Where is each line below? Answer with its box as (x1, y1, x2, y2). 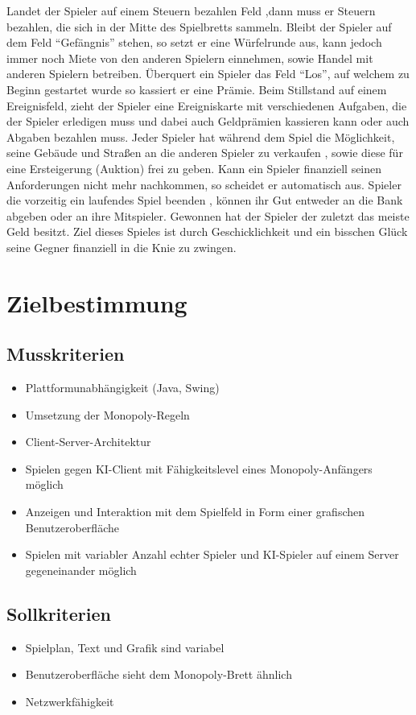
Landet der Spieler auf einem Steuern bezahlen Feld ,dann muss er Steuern (6, 2, 376, 19)
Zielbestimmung (6, 286, 187, 319)
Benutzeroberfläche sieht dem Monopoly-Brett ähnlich (25, 666, 292, 683)
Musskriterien (6, 341, 125, 366)
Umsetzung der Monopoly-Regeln (25, 406, 190, 423)
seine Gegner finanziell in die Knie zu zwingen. (6, 238, 237, 255)
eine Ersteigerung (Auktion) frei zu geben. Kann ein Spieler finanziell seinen (6, 159, 382, 176)
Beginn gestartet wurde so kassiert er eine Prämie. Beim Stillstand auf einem (6, 81, 387, 97)
